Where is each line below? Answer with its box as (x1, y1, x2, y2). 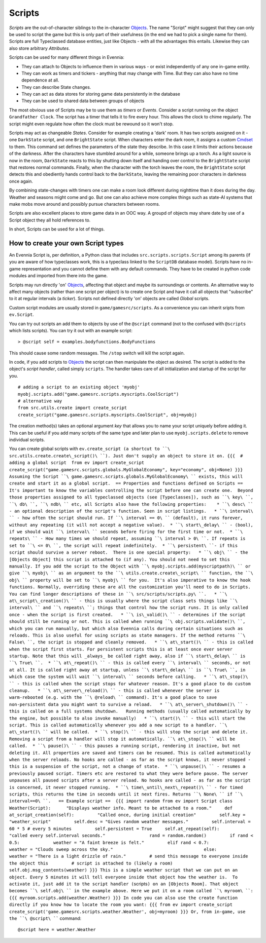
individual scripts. (9, 437, 45, 443)
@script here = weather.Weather (18, 927, 96, 933)
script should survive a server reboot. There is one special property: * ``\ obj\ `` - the (9, 550, 248, 555)
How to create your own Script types (9, 239, 124, 247)
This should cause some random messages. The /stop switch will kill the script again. (9, 350, 185, 356)
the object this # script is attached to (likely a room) (9, 860, 173, 866)
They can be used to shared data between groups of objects (21, 98, 145, 104)
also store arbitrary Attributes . (9, 45, 70, 51)
